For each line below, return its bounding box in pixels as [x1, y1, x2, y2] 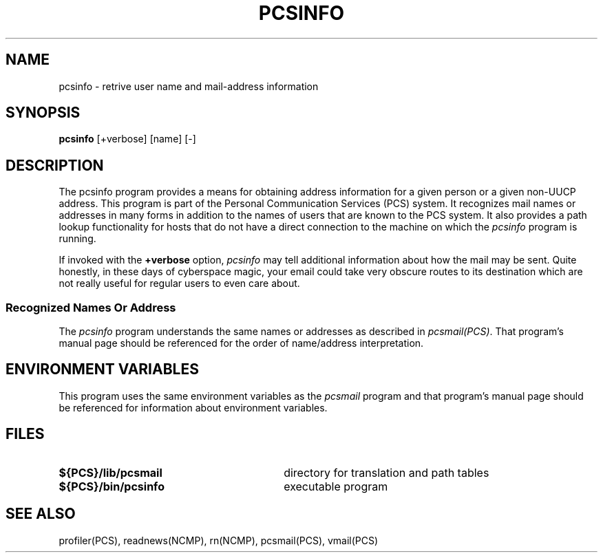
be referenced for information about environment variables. [59, 401, 328, 414]
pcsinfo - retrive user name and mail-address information [59, 80, 319, 92]
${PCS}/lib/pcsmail [59, 465, 162, 480]
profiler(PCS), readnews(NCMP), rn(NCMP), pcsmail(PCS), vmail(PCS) [59, 534, 379, 546]
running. [59, 233, 96, 245]
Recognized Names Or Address [6, 300, 176, 314]
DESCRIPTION [6, 156, 104, 174]
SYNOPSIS [6, 104, 81, 122]
